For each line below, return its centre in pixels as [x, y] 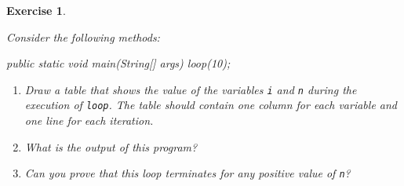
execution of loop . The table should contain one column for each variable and [211, 105]
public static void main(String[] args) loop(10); [118, 63]
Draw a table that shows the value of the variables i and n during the [191, 89]
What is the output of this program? [111, 146]
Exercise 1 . [36, 10]
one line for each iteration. [89, 120]
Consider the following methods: [83, 36]
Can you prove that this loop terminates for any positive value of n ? [187, 173]
